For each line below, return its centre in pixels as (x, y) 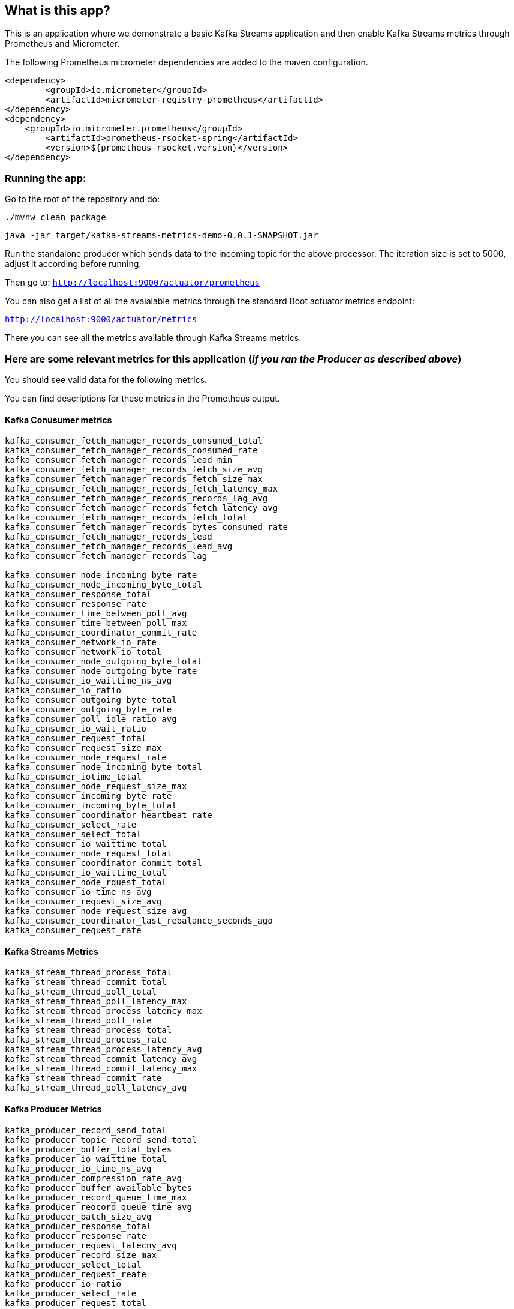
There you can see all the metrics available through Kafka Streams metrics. (153, 338)
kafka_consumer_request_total (76, 739)
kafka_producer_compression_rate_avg (94, 1178)
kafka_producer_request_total (76, 1303)
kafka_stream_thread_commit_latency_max (101, 1069)
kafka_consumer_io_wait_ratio (76, 729)
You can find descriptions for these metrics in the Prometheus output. (142, 398)
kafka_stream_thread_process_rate (86, 1040)
